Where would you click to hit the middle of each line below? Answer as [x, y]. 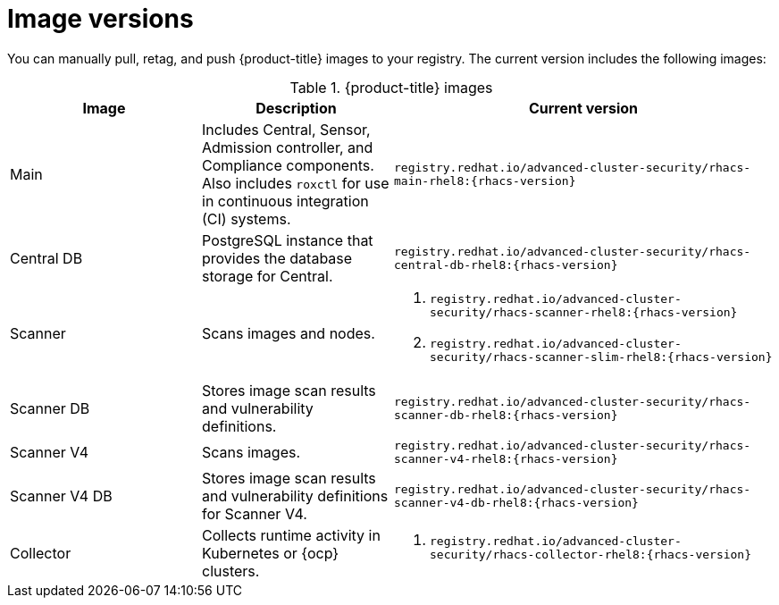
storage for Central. [268, 276]
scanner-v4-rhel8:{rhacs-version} [506, 458]
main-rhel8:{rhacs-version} [485, 181]
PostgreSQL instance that [288, 240]
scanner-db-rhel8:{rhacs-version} [506, 415]
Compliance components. [288, 165]
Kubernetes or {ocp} [271, 553]
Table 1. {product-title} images [391, 87]
